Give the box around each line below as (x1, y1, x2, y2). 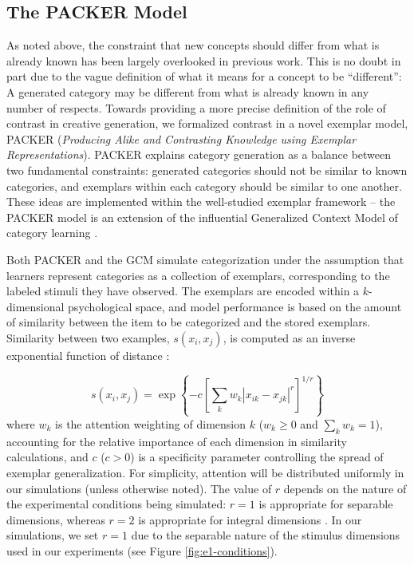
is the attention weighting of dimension (55, 415, 246, 432)
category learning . (6, 224, 98, 241)
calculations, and (6, 448, 89, 465)
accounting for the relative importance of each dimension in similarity (6, 433, 347, 449)
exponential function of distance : (6, 346, 170, 363)
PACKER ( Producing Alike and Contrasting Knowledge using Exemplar (6, 130, 357, 147)
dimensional (6, 298, 65, 314)
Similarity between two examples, (6, 329, 170, 346)
